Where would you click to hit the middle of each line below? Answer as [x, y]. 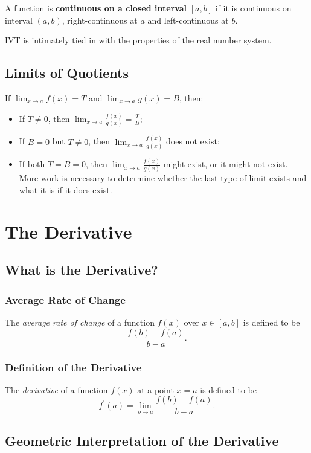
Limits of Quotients [67, 73]
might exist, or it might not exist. [226, 164]
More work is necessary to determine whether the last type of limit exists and [163, 178]
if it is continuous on [253, 8]
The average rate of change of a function [80, 322]
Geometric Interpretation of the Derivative [142, 440]
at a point [155, 389]
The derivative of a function [56, 389]
